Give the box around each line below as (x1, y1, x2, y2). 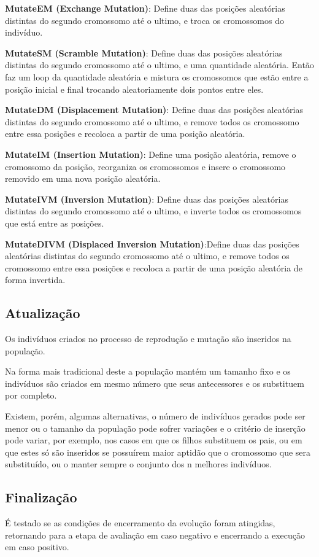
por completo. (5, 389, 57, 402)
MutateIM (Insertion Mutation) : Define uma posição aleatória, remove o (5, 147, 296, 160)
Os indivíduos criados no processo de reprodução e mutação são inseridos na (5, 332, 291, 345)
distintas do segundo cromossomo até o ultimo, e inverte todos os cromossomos (5, 204, 302, 217)
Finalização (5, 488, 77, 507)
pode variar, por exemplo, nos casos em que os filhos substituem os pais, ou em (5, 434, 302, 446)
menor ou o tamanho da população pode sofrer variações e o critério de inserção (5, 421, 306, 434)
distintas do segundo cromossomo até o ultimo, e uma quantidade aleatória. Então (5, 58, 314, 71)
